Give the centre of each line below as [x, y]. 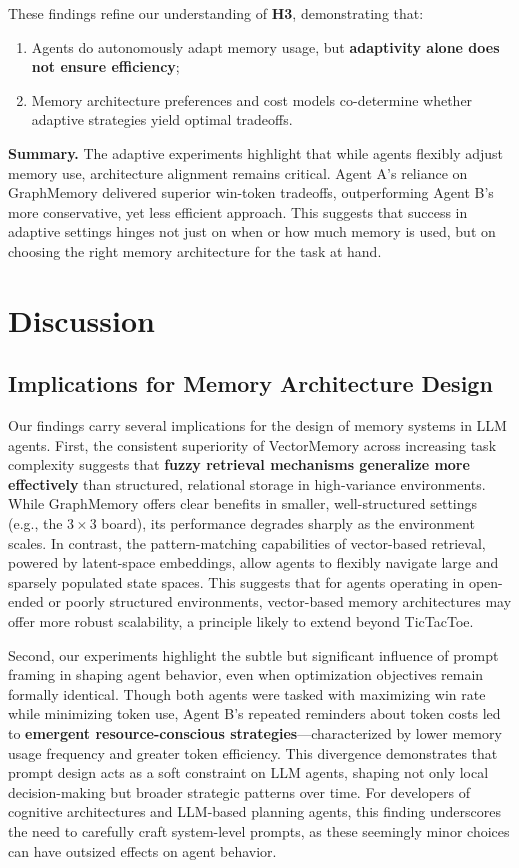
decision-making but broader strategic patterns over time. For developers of [239, 791]
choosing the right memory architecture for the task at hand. [195, 250]
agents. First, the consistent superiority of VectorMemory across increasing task [252, 444]
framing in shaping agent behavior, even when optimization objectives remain [246, 674]
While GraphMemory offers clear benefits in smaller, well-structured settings [243, 503]
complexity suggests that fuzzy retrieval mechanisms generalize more [239, 464]
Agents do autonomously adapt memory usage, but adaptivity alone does [265, 46]
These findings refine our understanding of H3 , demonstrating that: [216, 13]
